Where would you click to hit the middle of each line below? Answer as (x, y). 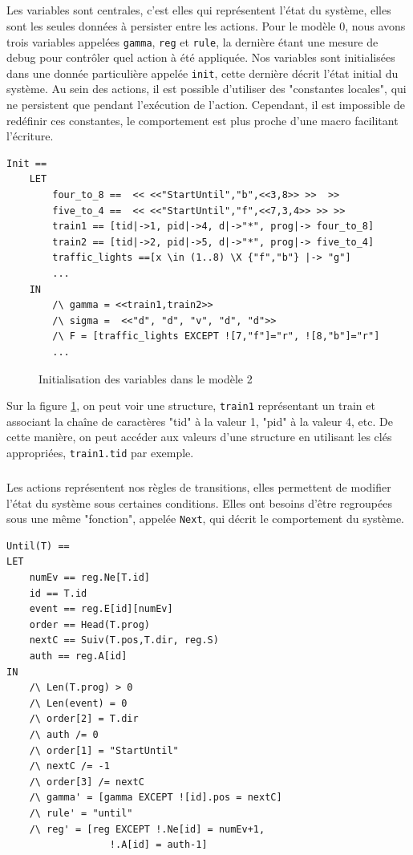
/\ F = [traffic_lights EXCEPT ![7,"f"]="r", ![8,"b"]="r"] (216, 336)
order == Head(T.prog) (89, 624)
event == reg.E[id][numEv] (101, 609)
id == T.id (58, 593)
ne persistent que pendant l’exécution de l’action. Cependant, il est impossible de (206, 105)
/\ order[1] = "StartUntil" (104, 750)
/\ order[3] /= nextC (87, 782)
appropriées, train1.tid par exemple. (100, 452)
